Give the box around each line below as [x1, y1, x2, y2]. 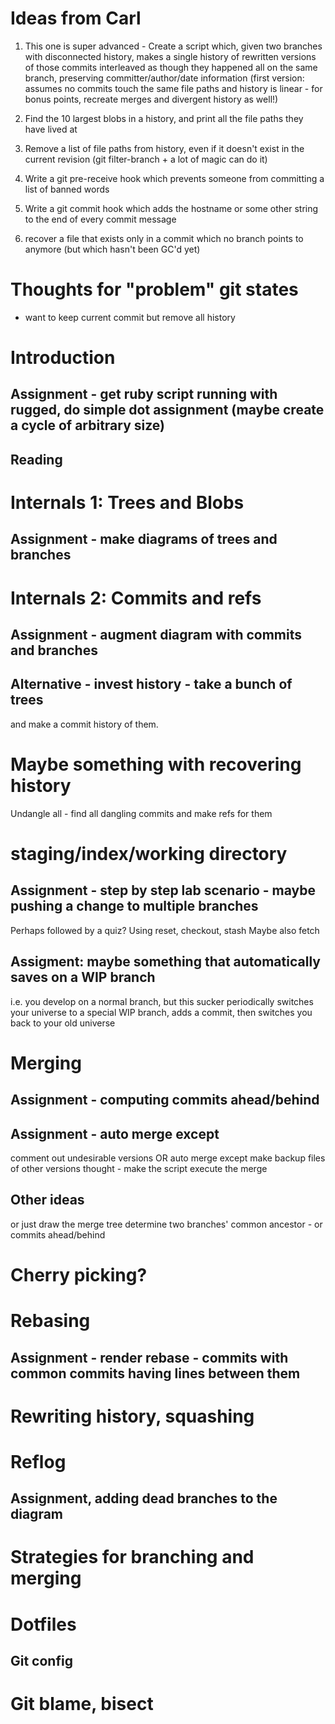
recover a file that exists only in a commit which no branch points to [24, 232, 304, 244]
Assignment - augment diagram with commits [10, 627, 303, 643]
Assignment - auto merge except [10, 1125, 220, 1142]
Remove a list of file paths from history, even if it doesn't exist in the [24, 142, 305, 154]
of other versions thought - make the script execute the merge [10, 1162, 268, 1174]
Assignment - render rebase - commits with [10, 1349, 289, 1366]
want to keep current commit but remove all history [24, 311, 236, 323]
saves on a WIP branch [10, 969, 156, 986]
